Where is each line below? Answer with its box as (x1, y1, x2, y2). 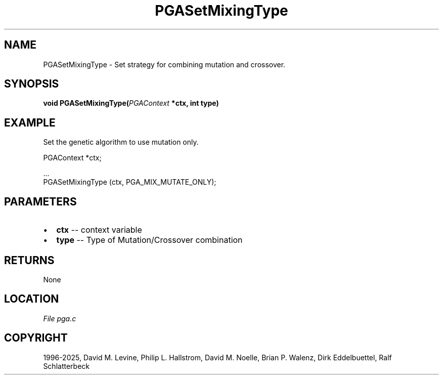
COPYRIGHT (4, 331, 68, 345)
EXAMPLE (4, 116, 56, 129)
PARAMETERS (4, 195, 77, 208)
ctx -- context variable (56, 225, 142, 235)
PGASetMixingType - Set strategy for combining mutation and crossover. (43, 60, 286, 69)
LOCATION (4, 292, 59, 306)
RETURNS (4, 254, 55, 267)
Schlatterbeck (43, 361, 90, 370)
